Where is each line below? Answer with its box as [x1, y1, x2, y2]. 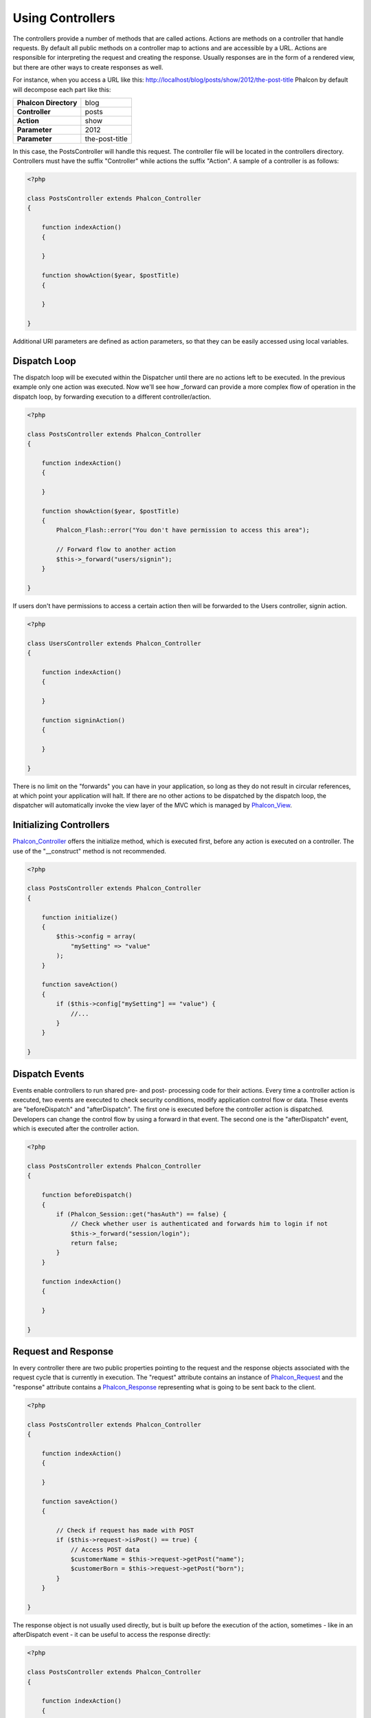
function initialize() [41, 913, 118, 921]
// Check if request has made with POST [56, 1526, 194, 1534]
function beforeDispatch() [41, 1191, 133, 1199]
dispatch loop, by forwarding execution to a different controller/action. [12, 392, 212, 401]
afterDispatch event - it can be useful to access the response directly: [12, 1631, 211, 1639]
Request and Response [12, 1346, 114, 1357]
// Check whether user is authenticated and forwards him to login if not [70, 1220, 328, 1228]
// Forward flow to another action [56, 546, 177, 553]
